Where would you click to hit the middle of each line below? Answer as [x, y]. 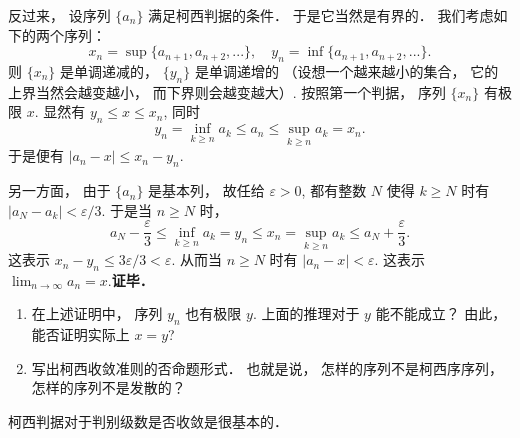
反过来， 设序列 [59, 15]
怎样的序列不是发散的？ [108, 387]
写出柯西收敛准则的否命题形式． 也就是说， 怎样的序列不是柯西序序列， [267, 367]
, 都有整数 [334, 190]
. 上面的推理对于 [306, 313]
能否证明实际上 [80, 334]
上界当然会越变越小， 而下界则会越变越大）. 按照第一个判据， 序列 [227, 91]
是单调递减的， [109, 70]
